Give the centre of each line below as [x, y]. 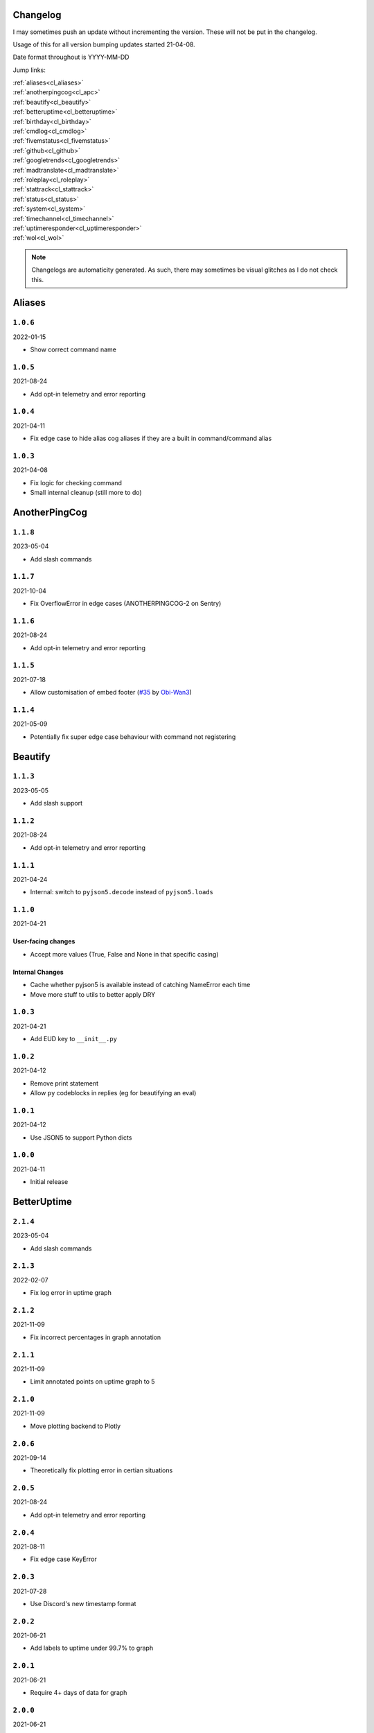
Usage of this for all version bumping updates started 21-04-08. [104, 44]
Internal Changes [38, 972]
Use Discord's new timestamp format [83, 1603]
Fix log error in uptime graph [71, 1293]
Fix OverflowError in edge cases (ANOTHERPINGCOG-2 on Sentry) [126, 604]
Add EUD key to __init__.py [74, 1039]
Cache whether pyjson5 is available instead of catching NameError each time [140, 985]
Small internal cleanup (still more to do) [86, 493]
